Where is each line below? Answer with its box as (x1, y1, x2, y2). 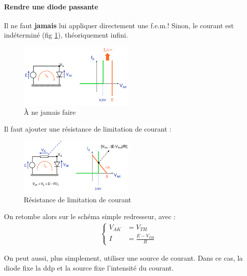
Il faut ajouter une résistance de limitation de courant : (4, 123, 172, 134)
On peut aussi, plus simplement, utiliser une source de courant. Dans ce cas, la (4, 253, 243, 263)
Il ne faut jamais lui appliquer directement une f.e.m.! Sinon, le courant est (4, 20, 234, 30)
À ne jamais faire (24, 107, 76, 117)
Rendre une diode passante (4, 1, 99, 11)
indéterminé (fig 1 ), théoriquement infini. (4, 30, 128, 40)
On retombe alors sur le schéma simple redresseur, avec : (4, 211, 176, 222)
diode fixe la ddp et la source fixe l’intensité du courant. (4, 262, 174, 273)
